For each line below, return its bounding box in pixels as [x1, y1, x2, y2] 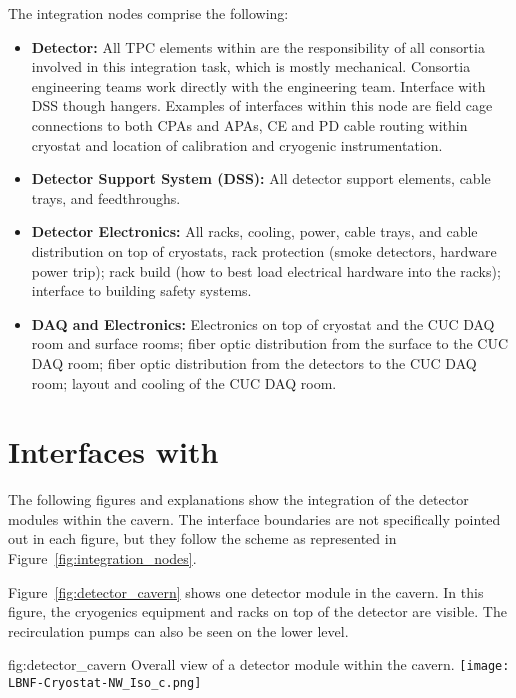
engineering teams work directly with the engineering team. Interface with [31, 75, 486, 96]
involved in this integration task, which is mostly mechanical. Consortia [31, 56, 471, 77]
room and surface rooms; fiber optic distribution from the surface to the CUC [31, 333, 509, 354]
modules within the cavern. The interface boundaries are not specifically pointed [8, 508, 501, 529]
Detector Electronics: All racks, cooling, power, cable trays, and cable [31, 221, 478, 242]
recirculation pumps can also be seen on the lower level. [8, 620, 349, 641]
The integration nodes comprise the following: [8, 3, 289, 23]
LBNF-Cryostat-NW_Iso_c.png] [8, 676, 202, 691]
